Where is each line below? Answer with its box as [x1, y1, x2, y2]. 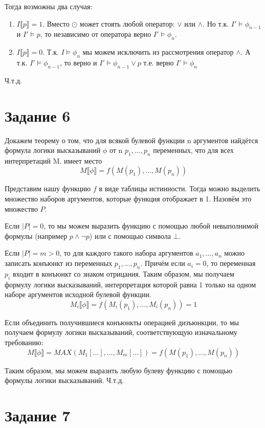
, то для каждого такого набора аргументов [59, 247, 193, 258]
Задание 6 [5, 105, 71, 126]
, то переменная [206, 258, 256, 268]
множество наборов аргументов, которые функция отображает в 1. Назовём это [5, 193, 252, 204]
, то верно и [60, 57, 97, 67]
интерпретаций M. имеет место [5, 155, 102, 166]
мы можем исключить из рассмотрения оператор [82, 47, 234, 57]
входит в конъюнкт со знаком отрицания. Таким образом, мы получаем [12, 268, 234, 279]
